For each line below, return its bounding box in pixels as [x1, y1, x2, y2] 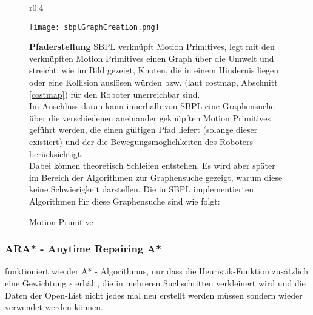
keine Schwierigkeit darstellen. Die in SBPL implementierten [29, 183, 254, 195]
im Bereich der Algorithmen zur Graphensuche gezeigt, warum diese [29, 171, 283, 183]
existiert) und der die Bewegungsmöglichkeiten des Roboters [29, 135, 254, 147]
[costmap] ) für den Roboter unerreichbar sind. [29, 87, 200, 100]
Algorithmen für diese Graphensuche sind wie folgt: [29, 194, 220, 207]
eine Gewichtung [5, 276, 67, 289]
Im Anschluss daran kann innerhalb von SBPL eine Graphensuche [29, 100, 275, 112]
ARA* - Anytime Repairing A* [5, 241, 162, 256]
